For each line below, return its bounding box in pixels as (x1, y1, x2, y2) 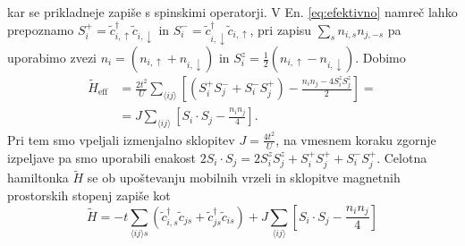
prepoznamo (7, 20, 74, 38)
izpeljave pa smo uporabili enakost (7, 148, 196, 166)
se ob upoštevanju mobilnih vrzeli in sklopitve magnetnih (87, 168, 401, 187)
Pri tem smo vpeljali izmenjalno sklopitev (7, 130, 235, 148)
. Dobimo (355, 48, 406, 67)
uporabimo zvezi (7, 48, 97, 67)
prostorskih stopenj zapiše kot (7, 186, 171, 205)
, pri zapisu (249, 20, 312, 38)
